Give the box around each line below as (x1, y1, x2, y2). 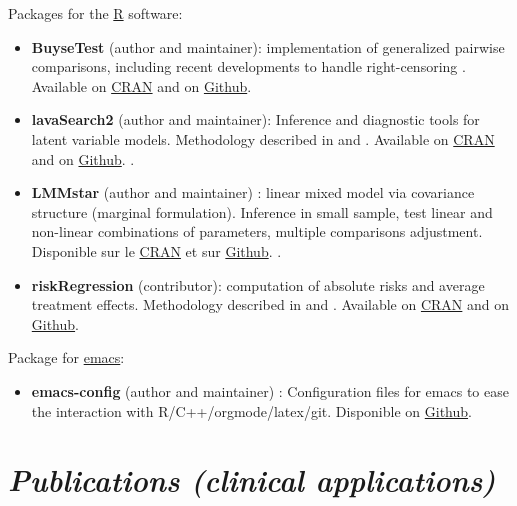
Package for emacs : (8, 347, 125, 368)
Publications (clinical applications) (8, 459, 496, 501)
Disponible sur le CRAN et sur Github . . (31, 240, 282, 261)
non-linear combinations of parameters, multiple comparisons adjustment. (31, 221, 483, 242)
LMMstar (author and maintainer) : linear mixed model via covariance (31, 182, 475, 203)
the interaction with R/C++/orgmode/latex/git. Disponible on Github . (31, 400, 472, 421)
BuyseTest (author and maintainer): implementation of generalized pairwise (31, 36, 505, 57)
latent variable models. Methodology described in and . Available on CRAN (31, 128, 495, 149)
